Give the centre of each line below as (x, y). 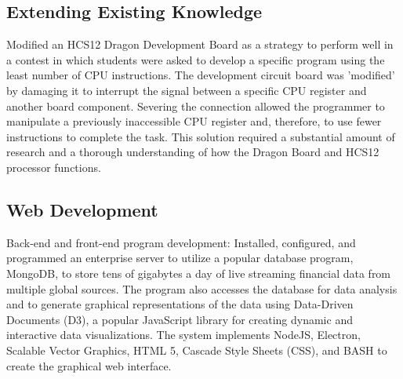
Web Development (82, 209)
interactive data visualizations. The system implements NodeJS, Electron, (183, 335)
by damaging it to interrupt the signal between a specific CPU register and (187, 90)
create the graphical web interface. (89, 365)
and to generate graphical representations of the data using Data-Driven (180, 304)
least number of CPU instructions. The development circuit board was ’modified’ (201, 75)
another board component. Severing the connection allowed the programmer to (196, 106)
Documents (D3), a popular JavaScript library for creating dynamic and (180, 319)
